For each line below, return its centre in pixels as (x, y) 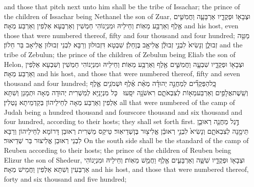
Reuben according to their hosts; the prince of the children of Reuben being (118, 150)
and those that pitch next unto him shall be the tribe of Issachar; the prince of (122, 6)
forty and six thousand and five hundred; (65, 178)
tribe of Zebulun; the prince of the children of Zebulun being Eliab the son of (120, 54)
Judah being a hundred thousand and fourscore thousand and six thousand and (123, 112)
